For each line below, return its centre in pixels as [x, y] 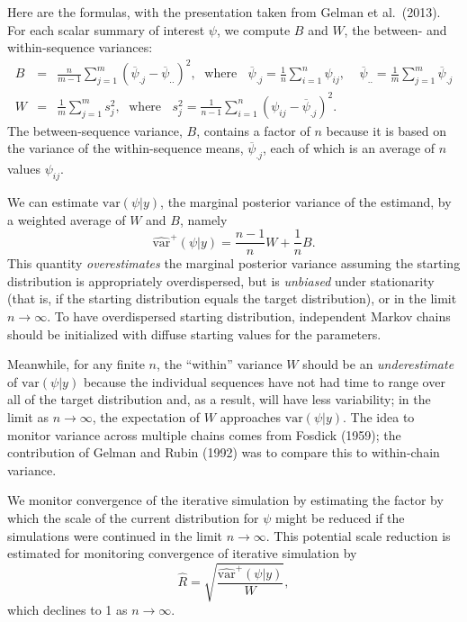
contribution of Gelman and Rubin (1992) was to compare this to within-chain [224, 452]
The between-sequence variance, [95, 130]
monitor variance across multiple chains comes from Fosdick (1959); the [204, 434]
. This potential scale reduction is [358, 535]
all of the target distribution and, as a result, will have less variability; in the [219, 399]
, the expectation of [146, 417]
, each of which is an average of [349, 148]
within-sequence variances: [80, 47]
